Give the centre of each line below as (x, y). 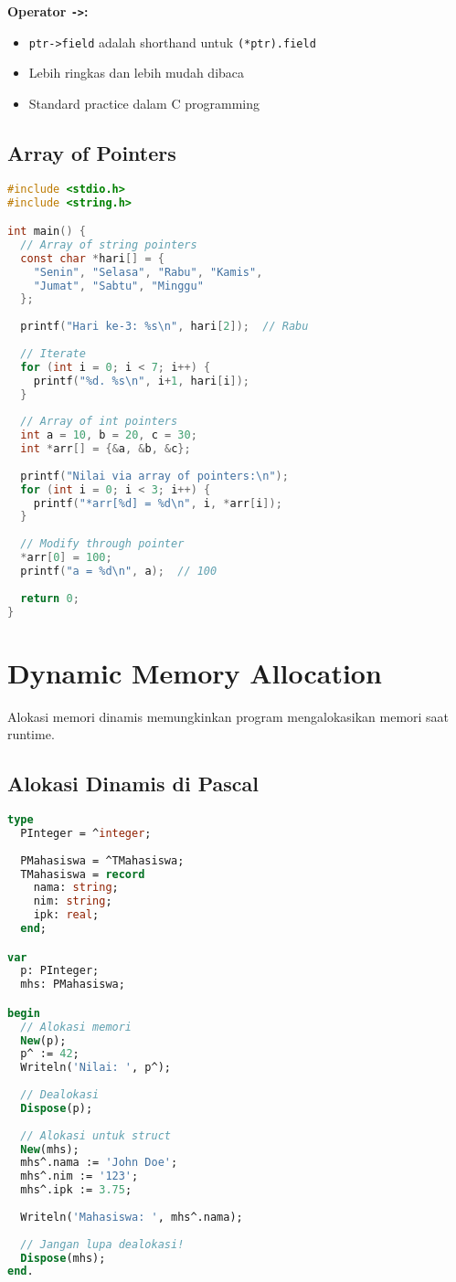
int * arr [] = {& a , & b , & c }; (106, 449)
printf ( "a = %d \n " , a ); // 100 (119, 571)
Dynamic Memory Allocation (195, 672)
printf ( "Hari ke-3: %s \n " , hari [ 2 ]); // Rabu (164, 327)
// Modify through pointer (102, 544)
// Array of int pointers (99, 422)
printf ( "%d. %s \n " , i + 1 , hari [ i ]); (142, 381)
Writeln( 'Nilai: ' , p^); (95, 1068)
